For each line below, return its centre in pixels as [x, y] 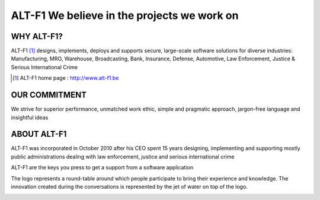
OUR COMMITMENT [49, 95]
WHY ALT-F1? [37, 36]
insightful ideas [30, 117]
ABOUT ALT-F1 [39, 134]
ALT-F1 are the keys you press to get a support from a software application [102, 167]
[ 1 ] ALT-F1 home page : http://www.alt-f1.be [66, 78]
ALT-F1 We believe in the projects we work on [125, 15]
